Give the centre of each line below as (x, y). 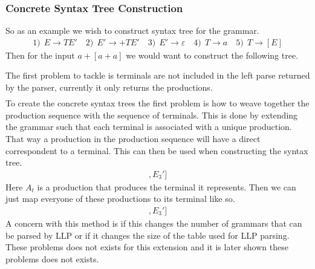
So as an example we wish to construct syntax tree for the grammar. (132, 31)
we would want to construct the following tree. (212, 55)
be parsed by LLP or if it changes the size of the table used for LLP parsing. (148, 235)
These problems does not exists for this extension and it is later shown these (147, 247)
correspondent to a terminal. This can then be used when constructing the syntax (157, 150)
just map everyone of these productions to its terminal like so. (120, 199)
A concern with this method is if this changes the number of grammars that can (154, 223)
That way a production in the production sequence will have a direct (133, 138)
